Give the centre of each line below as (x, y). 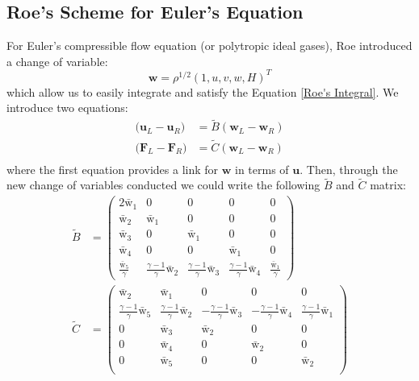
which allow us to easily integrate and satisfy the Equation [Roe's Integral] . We (203, 91)
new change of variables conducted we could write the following (163, 185)
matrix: (388, 185)
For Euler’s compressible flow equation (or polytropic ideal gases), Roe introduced (209, 46)
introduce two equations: (67, 108)
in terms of (262, 169)
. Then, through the (349, 169)
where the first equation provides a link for (113, 169)
